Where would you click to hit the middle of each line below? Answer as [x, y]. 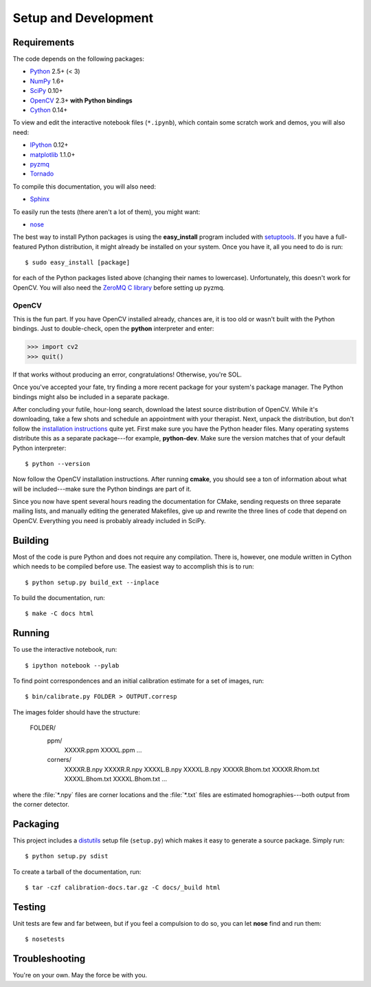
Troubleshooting [49, 959]
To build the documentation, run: [59, 597]
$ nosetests [45, 939]
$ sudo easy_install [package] [78, 263]
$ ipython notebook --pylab [72, 665]
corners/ [59, 760]
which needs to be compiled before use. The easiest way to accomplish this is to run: [133, 566]
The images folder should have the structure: [76, 712]
